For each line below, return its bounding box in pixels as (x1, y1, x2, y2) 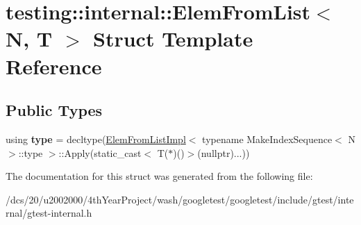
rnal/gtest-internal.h (6, 206, 92, 220)
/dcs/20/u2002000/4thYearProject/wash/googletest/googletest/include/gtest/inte (6, 192, 354, 206)
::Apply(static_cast (58, 145, 142, 160)
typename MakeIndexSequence (202, 131, 333, 146)
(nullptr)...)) (197, 145, 250, 160)
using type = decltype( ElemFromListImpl (6, 131, 186, 146)
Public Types (6, 99, 103, 121)
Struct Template (93, 24, 253, 53)
